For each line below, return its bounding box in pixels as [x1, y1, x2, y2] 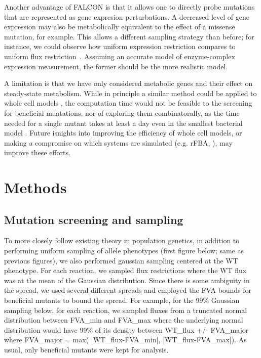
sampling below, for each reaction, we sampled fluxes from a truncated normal [4, 304, 247, 315]
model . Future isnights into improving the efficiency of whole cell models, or [4, 127, 242, 138]
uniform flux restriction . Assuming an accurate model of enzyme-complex [4, 51, 235, 61]
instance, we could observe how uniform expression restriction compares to [4, 41, 236, 52]
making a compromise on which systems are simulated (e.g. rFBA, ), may [4, 137, 233, 148]
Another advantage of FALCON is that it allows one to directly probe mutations [4, 2, 255, 12]
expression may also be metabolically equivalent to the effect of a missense [4, 21, 235, 32]
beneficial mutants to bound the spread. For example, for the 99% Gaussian [4, 295, 240, 305]
